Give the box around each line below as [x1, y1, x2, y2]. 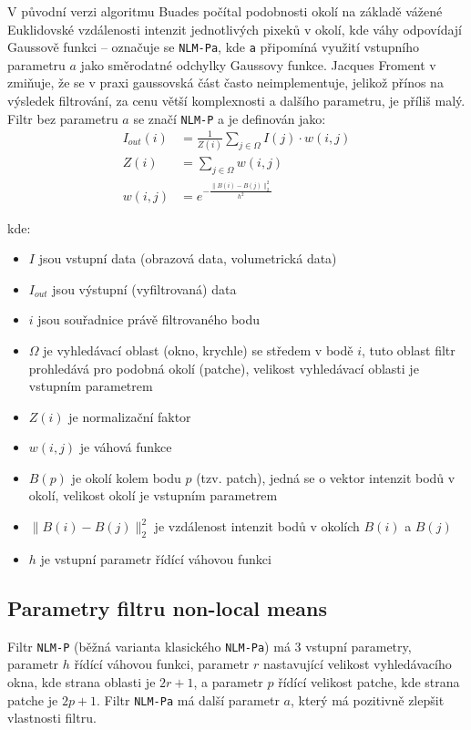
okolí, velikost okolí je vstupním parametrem [28, 486, 278, 505]
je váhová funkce [79, 437, 172, 457]
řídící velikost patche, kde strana [278, 672, 460, 691]
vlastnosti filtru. [7, 708, 97, 727]
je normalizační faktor [68, 406, 191, 426]
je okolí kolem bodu [71, 468, 181, 487]
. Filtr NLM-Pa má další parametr [97, 690, 280, 709]
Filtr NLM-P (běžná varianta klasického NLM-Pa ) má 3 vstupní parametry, [7, 636, 412, 655]
